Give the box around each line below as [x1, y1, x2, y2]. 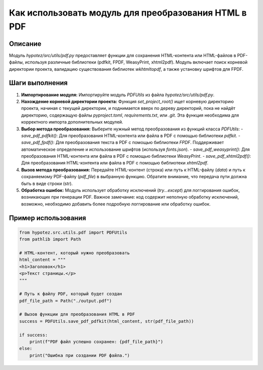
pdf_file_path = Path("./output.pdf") [19, 298, 112, 304]
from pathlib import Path [19, 237, 81, 242]
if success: [19, 332, 48, 338]
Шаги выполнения [9, 79, 68, 87]
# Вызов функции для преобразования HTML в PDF [19, 311, 135, 317]
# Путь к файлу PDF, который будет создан [19, 291, 122, 297]
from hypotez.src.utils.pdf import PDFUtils [19, 229, 128, 235]
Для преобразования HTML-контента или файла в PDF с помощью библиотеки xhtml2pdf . [21, 160, 209, 166]
